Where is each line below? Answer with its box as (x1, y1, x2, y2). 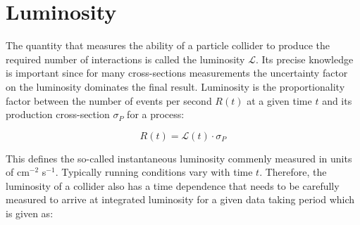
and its (322, 93, 352, 108)
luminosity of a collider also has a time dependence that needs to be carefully (6, 178, 340, 193)
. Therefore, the (259, 165, 327, 179)
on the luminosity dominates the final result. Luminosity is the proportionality (6, 79, 345, 94)
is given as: (6, 206, 54, 221)
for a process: (127, 107, 185, 122)
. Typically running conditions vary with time (55, 165, 253, 179)
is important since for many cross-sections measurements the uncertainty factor (6, 65, 348, 80)
